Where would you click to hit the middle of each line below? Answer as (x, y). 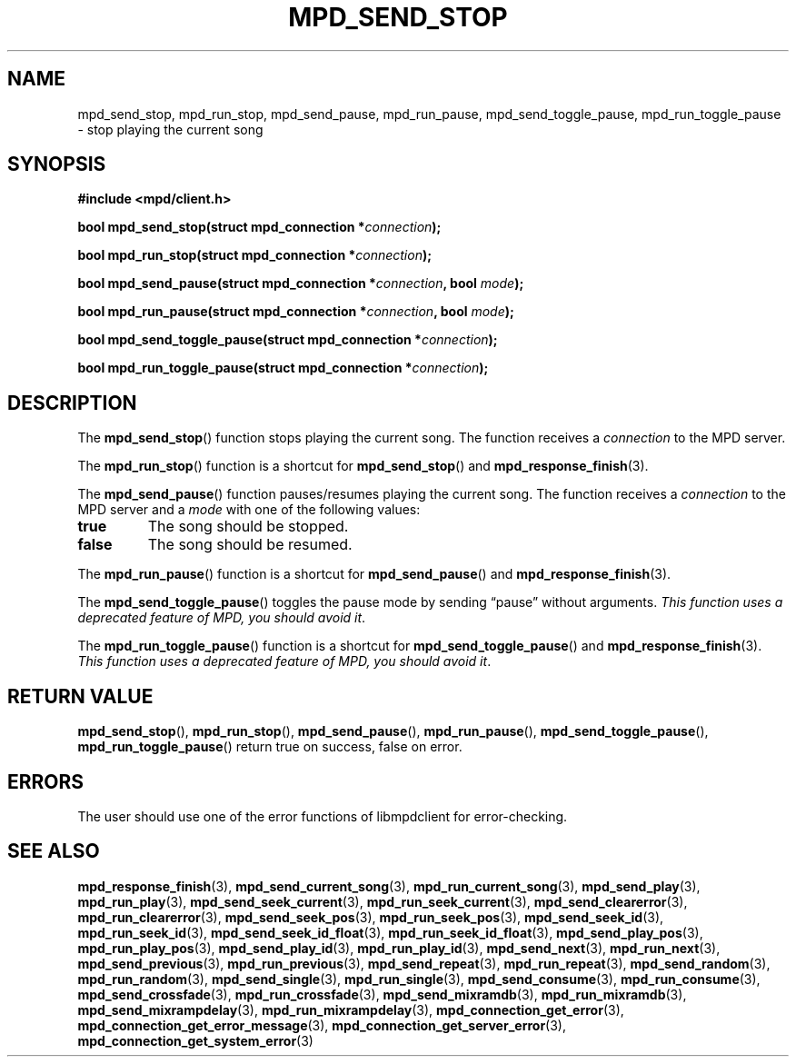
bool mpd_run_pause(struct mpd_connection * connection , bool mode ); (296, 312)
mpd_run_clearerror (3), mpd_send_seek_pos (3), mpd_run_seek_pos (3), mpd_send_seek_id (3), (371, 917)
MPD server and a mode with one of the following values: (249, 510)
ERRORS (46, 781)
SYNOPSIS (57, 164)
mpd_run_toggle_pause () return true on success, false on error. (270, 747)
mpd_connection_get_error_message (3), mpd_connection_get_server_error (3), (322, 1025)
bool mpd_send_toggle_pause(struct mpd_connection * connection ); (288, 340)
